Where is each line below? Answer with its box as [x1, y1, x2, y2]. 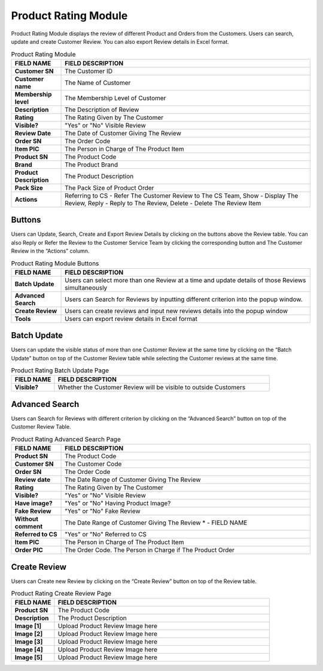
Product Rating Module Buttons [11, 259, 99, 268]
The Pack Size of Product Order [65, 183, 154, 192]
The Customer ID [65, 66, 113, 75]
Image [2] [14, 630, 43, 638]
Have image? [14, 499, 53, 508]
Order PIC [14, 546, 43, 554]
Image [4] [14, 645, 43, 654]
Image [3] [14, 637, 43, 646]
